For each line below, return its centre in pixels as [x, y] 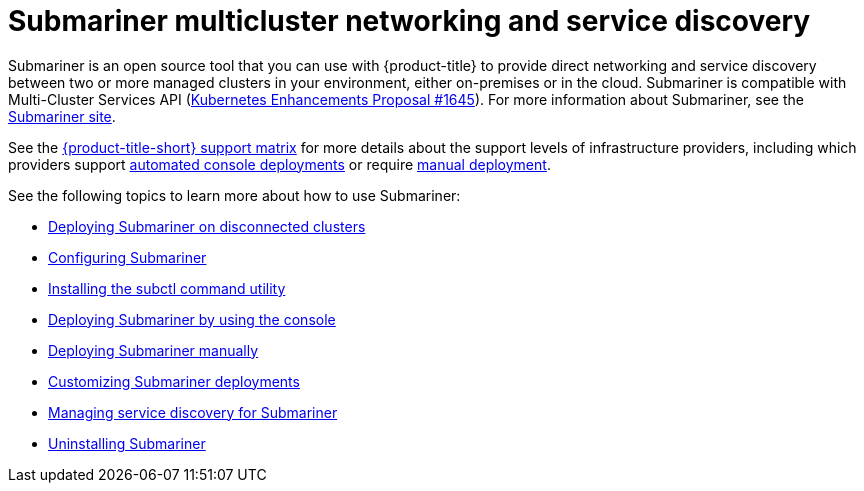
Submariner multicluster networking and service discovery [409, 21]
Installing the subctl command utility [167, 288]
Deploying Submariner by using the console [192, 319]
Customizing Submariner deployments [174, 381]
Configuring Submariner [127, 257]
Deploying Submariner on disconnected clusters [207, 226]
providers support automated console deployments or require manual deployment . [279, 164]
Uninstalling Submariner [127, 443]
